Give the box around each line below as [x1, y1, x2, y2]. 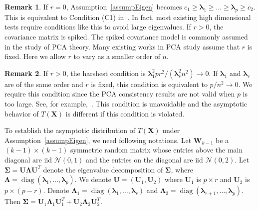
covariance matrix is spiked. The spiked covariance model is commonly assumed [4, 31, 248, 41]
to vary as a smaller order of [73, 51, 160, 61]
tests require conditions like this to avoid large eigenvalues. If [4, 21, 191, 32]
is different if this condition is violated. [65, 108, 185, 118]
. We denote [74, 174, 111, 184]
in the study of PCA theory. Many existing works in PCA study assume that [4, 41, 240, 51]
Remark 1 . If [4, 1, 48, 11]
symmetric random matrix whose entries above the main [70, 144, 243, 155]
